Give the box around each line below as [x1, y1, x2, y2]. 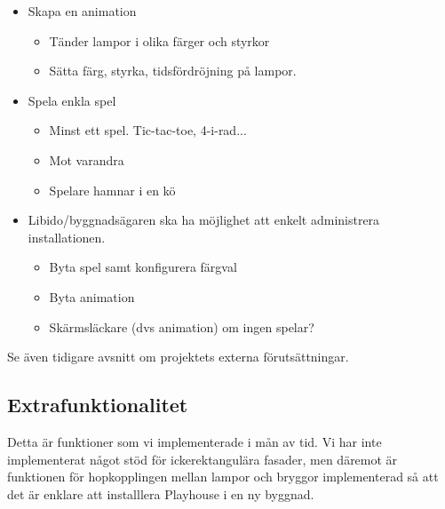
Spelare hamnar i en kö [49, 180, 176, 199]
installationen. [28, 227, 106, 246]
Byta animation [49, 287, 135, 306]
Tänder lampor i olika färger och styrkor [49, 31, 270, 50]
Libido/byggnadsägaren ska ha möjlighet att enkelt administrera [28, 211, 380, 229]
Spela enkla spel [28, 91, 116, 109]
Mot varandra [49, 150, 124, 169]
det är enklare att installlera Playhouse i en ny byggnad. [7, 484, 314, 503]
